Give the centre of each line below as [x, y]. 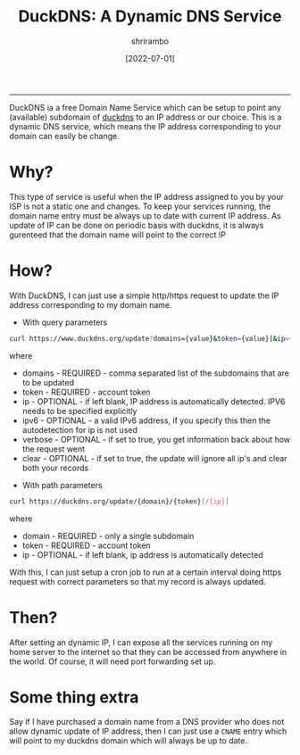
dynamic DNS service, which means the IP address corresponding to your [145, 126]
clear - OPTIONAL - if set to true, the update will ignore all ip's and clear [154, 458]
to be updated [48, 382]
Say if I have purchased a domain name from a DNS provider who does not [147, 722]
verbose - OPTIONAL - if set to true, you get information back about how [156, 439]
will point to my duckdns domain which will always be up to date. [129, 741]
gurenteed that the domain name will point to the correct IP [117, 235]
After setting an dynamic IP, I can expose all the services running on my [141, 642]
